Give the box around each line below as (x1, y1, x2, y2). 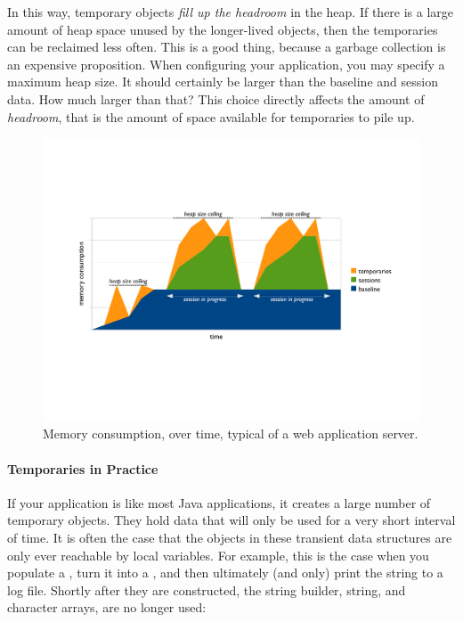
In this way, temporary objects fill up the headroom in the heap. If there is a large (7, 3, 454, 20)
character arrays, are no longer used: (7, 598, 207, 617)
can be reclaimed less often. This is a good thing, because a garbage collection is (7, 37, 446, 56)
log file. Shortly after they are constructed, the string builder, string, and (7, 580, 406, 599)
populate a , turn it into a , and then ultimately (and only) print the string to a (7, 563, 443, 582)
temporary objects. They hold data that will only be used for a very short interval (7, 511, 456, 529)
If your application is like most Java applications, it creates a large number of (7, 493, 431, 512)
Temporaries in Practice (7, 459, 158, 478)
